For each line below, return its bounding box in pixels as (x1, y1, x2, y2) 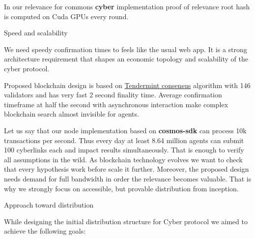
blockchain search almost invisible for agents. (4, 109, 139, 119)
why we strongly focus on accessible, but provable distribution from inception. (4, 183, 239, 193)
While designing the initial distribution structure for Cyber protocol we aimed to (4, 216, 248, 226)
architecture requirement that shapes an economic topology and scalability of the (4, 54, 248, 64)
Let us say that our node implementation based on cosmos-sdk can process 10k (4, 125, 247, 135)
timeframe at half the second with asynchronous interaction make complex (4, 99, 228, 109)
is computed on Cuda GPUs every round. (4, 11, 129, 21)
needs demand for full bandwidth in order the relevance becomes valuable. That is (4, 173, 252, 183)
